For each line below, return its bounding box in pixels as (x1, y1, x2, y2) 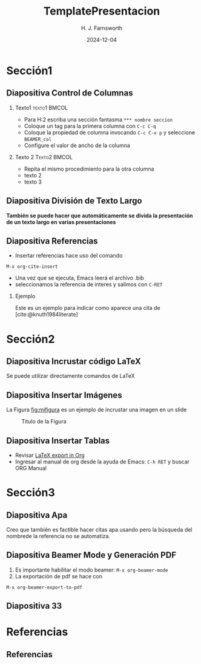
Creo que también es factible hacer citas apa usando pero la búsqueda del (6, 526, 193, 533)
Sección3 (6, 486, 56, 499)
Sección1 (6, 64, 53, 77)
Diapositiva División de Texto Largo (6, 196, 142, 206)
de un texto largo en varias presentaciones (6, 218, 116, 225)
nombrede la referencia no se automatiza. (6, 533, 111, 539)
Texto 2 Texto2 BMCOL (15, 153, 73, 160)
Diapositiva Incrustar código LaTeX (6, 356, 141, 366)
